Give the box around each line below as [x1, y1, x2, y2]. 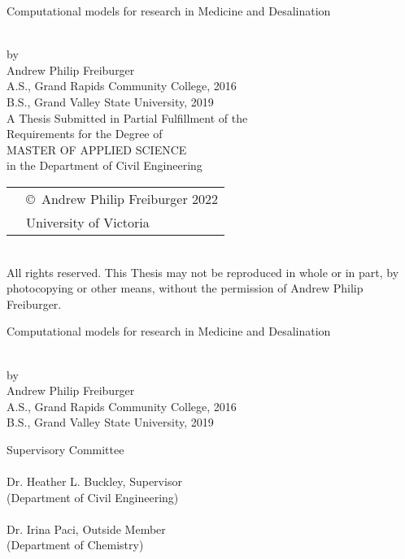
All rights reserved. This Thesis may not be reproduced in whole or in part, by [7, 263, 399, 280]
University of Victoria [26, 212, 150, 232]
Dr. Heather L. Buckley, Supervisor [7, 473, 182, 490]
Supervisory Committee [7, 440, 124, 457]
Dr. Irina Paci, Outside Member [7, 520, 166, 537]
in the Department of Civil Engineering [7, 157, 202, 174]
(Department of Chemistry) [7, 536, 144, 553]
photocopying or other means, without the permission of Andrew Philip [7, 279, 364, 297]
